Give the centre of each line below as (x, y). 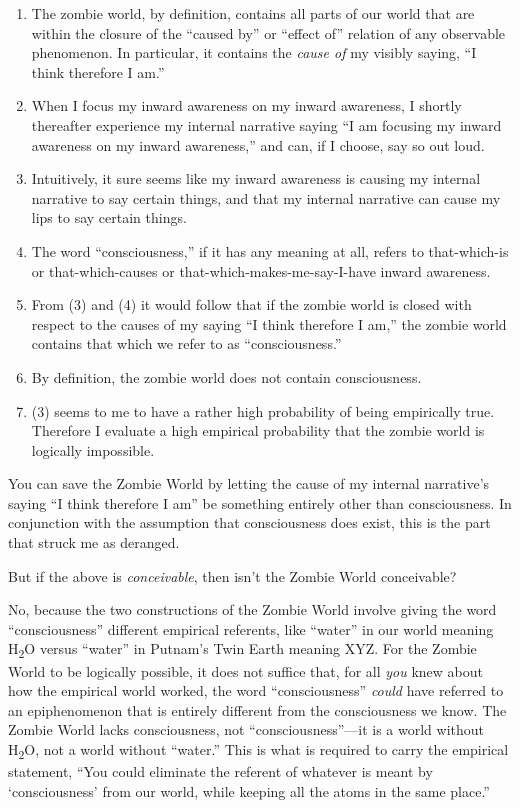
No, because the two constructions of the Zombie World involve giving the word (252, 609)
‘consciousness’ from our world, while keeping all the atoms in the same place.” (249, 790)
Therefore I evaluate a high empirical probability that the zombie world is (258, 430)
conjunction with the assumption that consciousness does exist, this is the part (249, 522)
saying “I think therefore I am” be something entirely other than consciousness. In (260, 502)
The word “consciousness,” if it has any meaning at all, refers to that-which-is (270, 250)
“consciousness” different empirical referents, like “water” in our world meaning (251, 628)
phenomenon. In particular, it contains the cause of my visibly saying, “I (254, 52)
